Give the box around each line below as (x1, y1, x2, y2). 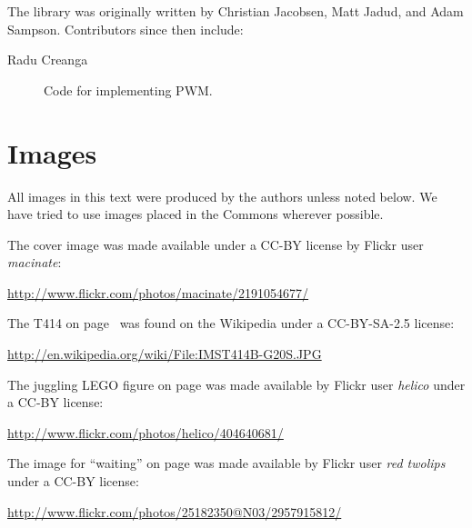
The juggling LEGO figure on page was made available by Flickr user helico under (7, 374, 466, 394)
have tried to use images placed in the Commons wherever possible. (7, 204, 384, 224)
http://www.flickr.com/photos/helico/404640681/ (7, 423, 284, 442)
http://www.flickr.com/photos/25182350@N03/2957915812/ (7, 502, 342, 521)
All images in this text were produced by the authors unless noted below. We (7, 186, 437, 205)
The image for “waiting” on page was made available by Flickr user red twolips (7, 453, 446, 473)
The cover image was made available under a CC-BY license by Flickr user (7, 234, 424, 254)
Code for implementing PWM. (44, 80, 213, 99)
